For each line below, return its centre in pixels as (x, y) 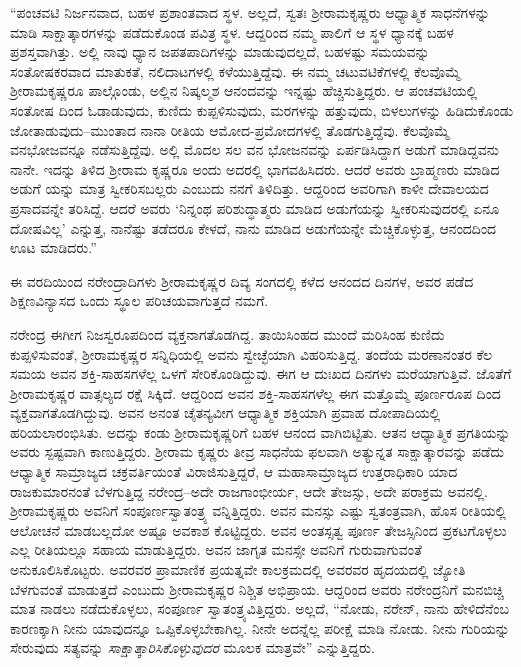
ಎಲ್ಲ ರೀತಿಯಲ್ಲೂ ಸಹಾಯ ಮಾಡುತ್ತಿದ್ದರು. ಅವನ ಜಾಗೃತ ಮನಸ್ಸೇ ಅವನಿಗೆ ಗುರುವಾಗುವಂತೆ (216, 549)
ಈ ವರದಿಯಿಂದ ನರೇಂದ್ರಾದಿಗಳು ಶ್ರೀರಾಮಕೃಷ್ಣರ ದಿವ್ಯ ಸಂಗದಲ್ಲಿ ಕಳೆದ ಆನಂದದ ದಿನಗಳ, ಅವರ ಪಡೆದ (242, 280)
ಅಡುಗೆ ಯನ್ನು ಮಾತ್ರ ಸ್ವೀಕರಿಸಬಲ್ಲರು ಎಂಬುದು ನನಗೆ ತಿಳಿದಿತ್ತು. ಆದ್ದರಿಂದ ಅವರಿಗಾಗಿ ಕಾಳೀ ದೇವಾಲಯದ (249, 188)
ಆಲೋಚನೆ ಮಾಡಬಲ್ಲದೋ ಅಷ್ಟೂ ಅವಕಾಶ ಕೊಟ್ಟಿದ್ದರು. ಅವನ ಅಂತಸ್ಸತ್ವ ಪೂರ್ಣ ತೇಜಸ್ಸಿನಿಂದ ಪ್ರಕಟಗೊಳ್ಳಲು (258, 529)
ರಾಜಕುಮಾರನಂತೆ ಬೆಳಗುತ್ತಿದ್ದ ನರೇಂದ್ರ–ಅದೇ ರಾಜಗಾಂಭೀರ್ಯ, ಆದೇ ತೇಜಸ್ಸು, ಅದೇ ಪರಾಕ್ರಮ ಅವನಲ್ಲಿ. (249, 490)
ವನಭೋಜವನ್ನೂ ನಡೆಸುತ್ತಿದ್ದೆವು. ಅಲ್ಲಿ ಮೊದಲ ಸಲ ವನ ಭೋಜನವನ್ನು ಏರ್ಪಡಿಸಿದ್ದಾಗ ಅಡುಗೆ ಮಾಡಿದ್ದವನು (254, 149)
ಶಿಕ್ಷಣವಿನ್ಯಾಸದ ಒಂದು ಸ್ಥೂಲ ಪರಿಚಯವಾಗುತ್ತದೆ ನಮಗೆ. (139, 300)
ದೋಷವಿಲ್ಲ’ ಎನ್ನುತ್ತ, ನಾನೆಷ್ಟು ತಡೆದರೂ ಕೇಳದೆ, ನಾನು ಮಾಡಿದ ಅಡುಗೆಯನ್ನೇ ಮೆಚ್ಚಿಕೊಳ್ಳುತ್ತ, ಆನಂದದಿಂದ (253, 227)
